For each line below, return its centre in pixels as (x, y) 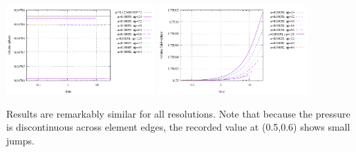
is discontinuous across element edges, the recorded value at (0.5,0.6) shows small (178, 127)
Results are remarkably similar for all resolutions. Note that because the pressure (178, 113)
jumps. (20, 141)
